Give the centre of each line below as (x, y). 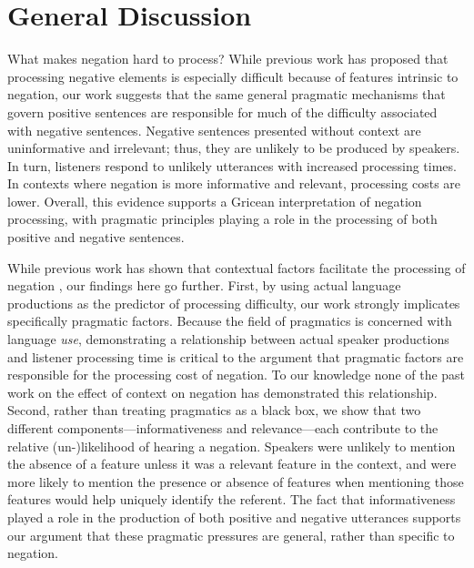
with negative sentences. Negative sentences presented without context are (214, 130)
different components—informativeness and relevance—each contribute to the (223, 428)
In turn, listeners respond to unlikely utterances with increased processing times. (232, 165)
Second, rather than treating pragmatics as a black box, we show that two (214, 410)
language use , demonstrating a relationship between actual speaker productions (228, 339)
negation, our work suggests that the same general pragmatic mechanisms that (227, 94)
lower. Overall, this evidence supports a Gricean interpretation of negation (215, 201)
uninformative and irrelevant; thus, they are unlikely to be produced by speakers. (234, 148)
